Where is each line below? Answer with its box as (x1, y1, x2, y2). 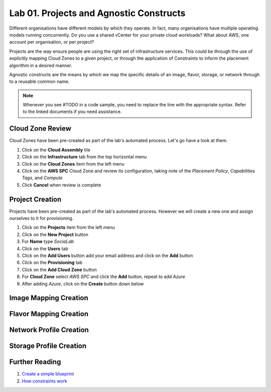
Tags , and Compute (22, 175, 63, 181)
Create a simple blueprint (22, 371, 74, 377)
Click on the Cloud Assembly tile (22, 147, 90, 153)
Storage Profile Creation (9, 342, 87, 350)
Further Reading (9, 358, 61, 366)
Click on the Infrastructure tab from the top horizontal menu (22, 154, 147, 160)
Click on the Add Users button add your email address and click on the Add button (22, 252, 193, 258)
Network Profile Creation (9, 326, 89, 334)
